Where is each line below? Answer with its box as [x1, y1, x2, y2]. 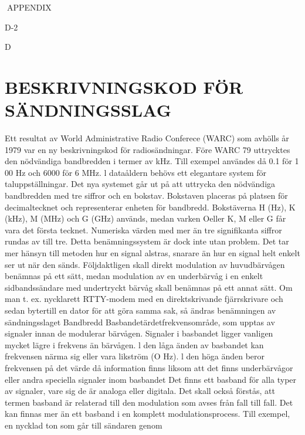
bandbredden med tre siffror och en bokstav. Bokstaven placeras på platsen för [5, 189, 288, 202]
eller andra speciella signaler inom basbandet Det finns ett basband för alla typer [5, 373, 297, 385]
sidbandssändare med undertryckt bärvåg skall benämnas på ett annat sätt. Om [5, 281, 293, 293]
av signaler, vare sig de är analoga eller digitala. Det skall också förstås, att [5, 385, 275, 397]
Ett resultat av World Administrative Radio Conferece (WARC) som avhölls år [5, 132, 289, 144]
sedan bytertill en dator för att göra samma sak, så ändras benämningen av [5, 304, 276, 316]
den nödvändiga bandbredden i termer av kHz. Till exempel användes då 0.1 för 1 [5, 155, 299, 167]
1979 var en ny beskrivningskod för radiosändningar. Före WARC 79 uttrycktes [5, 143, 290, 155]
